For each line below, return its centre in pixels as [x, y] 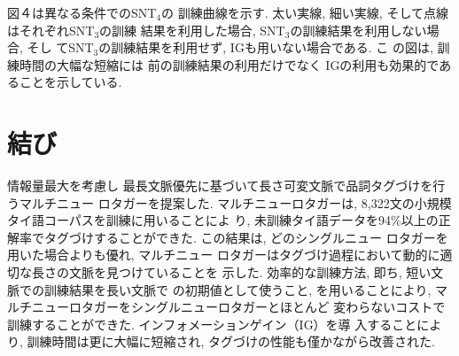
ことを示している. [70, 82]
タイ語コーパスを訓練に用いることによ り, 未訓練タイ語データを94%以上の [223, 220]
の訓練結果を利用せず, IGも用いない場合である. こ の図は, [266, 47]
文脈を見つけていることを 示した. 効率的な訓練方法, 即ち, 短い [250, 272]
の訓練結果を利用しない [358, 30]
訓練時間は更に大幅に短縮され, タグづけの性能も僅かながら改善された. [231, 341]
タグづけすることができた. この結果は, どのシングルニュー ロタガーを [246, 237]
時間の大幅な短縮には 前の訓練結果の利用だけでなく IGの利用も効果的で [229, 64]
